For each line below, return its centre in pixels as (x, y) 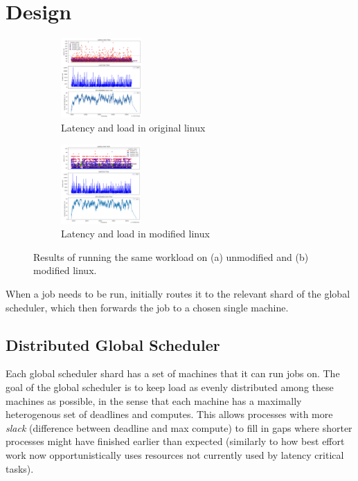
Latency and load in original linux (133, 127)
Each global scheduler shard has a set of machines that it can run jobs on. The (173, 373)
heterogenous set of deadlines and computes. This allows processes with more (169, 414)
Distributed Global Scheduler (113, 344)
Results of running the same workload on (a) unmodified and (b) (171, 256)
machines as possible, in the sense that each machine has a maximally (154, 400)
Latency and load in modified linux (135, 234)
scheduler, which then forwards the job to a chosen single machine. (147, 307)
